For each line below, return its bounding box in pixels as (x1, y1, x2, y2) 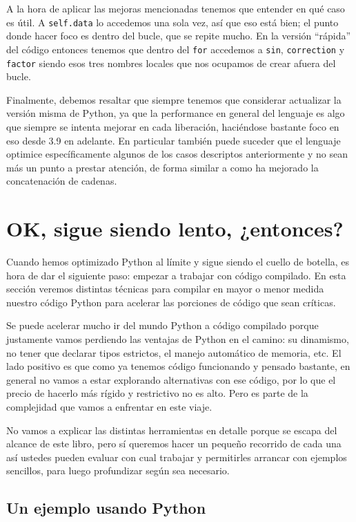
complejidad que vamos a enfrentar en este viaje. (6, 399, 212, 413)
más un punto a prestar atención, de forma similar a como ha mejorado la (6, 160, 319, 174)
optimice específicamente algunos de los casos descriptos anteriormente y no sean (6, 147, 348, 161)
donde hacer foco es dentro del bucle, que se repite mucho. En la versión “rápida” (6, 28, 351, 43)
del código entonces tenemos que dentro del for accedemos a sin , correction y (6, 41, 345, 56)
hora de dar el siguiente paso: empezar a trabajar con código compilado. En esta (6, 268, 346, 282)
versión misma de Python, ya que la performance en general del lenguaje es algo (6, 106, 345, 120)
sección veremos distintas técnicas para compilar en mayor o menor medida (6, 281, 324, 296)
